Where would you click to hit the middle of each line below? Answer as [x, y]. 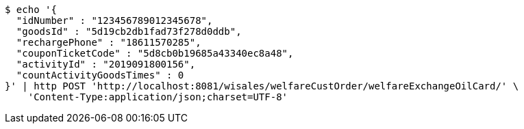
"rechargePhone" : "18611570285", [109, 42]
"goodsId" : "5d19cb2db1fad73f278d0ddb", [129, 31]
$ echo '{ [31, 10]
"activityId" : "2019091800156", [106, 64]
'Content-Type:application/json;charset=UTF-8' [158, 97]
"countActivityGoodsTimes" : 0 [100, 75]
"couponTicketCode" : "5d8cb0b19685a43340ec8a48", [155, 53]
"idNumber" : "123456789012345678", [114, 20]
